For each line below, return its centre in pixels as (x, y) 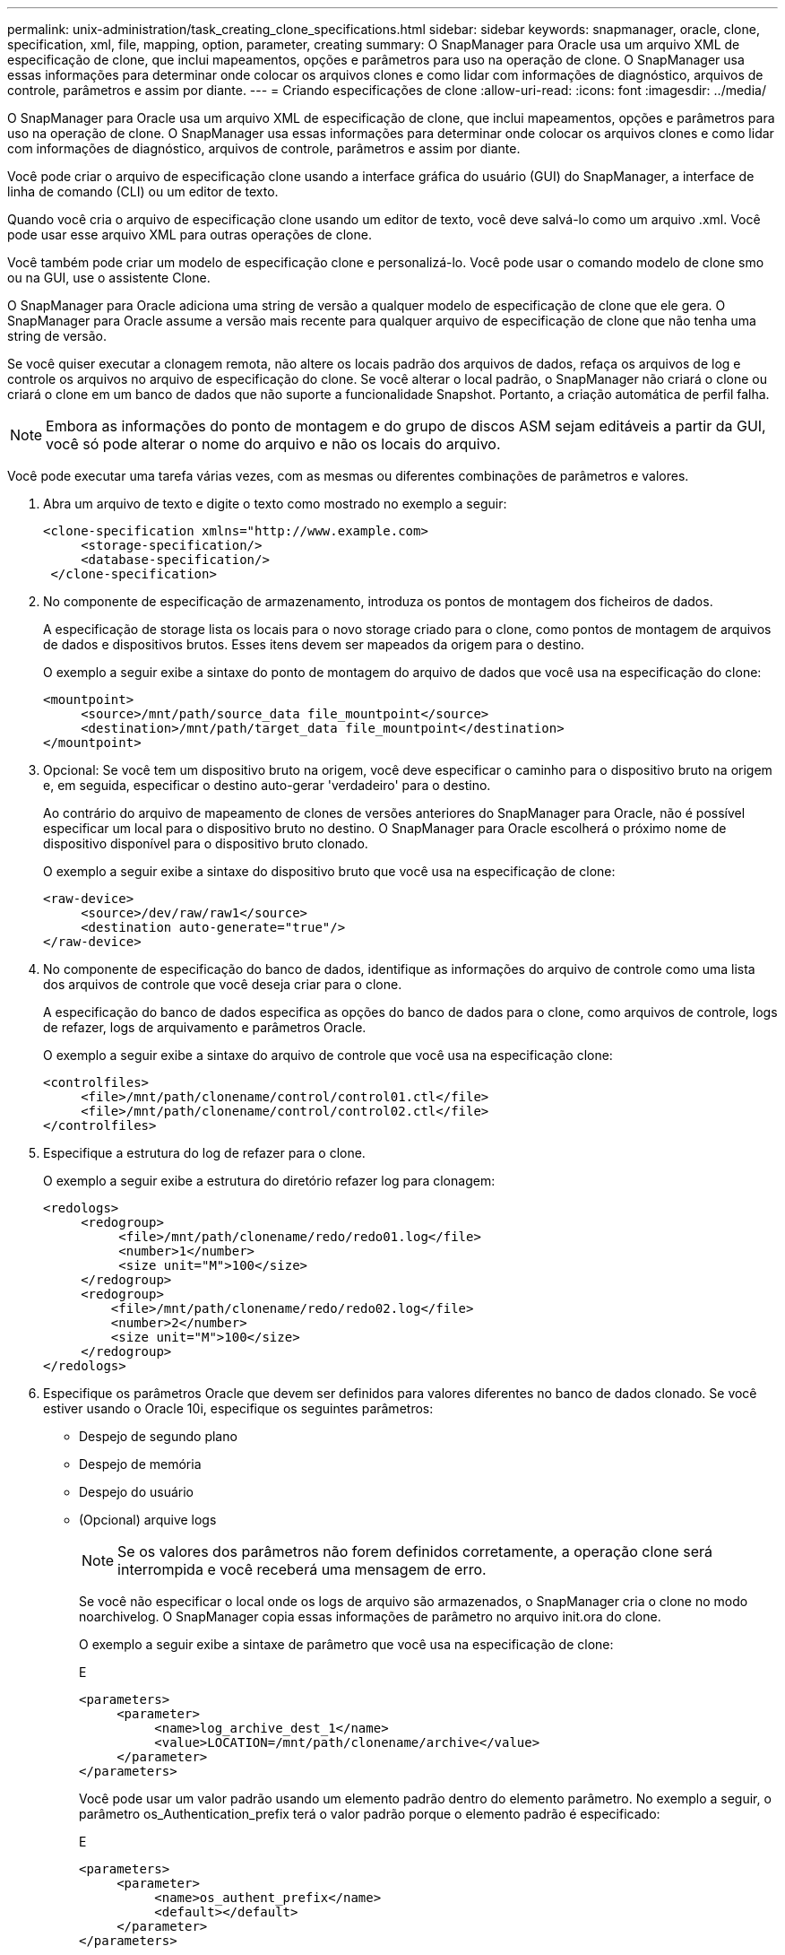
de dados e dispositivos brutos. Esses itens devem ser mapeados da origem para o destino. (314, 644)
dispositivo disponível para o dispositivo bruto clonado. (206, 843)
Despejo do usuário (137, 1492)
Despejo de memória (140, 1464)
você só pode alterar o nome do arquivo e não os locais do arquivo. (273, 444)
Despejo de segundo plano (158, 1436)
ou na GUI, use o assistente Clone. (109, 278)
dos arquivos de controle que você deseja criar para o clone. (223, 984)
